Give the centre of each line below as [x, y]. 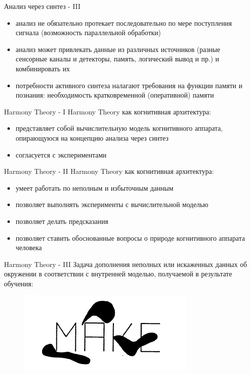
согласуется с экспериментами [61, 154]
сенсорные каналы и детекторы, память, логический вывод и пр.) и [117, 59]
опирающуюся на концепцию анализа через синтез [92, 137]
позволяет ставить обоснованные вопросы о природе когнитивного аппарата [130, 238]
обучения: [19, 283]
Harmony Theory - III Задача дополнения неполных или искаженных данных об [125, 264]
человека [29, 247]
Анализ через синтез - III [42, 6]
